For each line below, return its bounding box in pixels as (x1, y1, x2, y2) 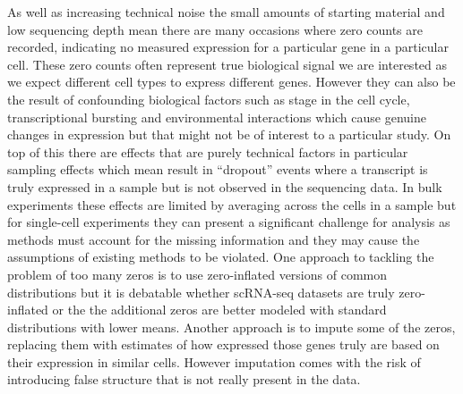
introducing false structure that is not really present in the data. (7, 370, 361, 389)
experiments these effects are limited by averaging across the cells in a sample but (7, 195, 457, 214)
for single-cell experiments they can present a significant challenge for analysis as (7, 213, 450, 231)
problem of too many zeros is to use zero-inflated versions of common (7, 264, 387, 283)
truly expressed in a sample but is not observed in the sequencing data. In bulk (7, 177, 442, 196)
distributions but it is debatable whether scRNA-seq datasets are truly (7, 282, 395, 301)
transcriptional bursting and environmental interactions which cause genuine (7, 107, 426, 126)
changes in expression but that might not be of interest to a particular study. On (7, 125, 451, 144)
